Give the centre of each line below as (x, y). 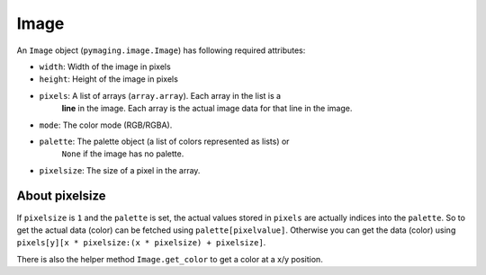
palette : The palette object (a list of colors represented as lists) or (164, 141)
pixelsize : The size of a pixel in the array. (120, 170)
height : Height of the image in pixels (109, 79)
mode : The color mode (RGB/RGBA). (106, 125)
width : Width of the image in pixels (105, 67)
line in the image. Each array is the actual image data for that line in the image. (207, 109)
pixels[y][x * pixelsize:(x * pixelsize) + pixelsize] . (141, 243)
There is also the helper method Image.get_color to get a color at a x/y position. (170, 259)
